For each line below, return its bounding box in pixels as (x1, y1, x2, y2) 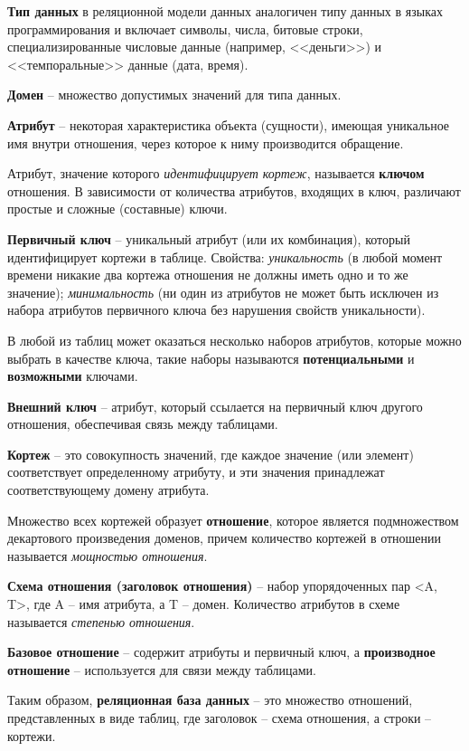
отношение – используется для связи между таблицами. (7, 660, 316, 679)
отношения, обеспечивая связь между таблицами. (7, 414, 278, 433)
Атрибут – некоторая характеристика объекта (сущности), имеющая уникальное (7, 115, 450, 134)
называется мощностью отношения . (7, 546, 208, 565)
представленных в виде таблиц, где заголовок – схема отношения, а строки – (7, 708, 432, 727)
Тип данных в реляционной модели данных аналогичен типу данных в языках (7, 2, 443, 20)
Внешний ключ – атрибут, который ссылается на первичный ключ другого (7, 396, 423, 415)
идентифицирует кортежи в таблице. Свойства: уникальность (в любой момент (7, 247, 443, 266)
